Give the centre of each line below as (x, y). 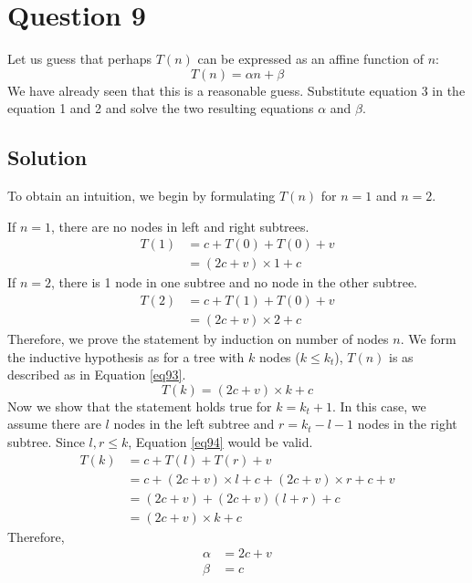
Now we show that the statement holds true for (140, 406)
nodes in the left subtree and (194, 424)
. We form (428, 339)
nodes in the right (407, 424)
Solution (47, 157)
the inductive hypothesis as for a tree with (126, 356)
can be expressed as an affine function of (311, 59)
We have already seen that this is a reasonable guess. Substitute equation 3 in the (236, 90)
